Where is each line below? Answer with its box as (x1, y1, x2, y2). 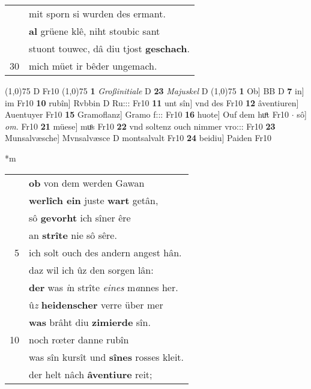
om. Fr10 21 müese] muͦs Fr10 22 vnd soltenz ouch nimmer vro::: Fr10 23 (5, 119, 276, 132)
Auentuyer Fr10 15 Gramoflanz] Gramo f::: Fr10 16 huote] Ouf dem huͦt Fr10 (5, 108, 289, 121)
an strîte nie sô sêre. (29, 228, 117, 242)
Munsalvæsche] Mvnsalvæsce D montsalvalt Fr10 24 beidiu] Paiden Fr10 (5, 131, 271, 144)
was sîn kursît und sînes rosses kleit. (29, 349, 184, 364)
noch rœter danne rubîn (29, 332, 129, 346)
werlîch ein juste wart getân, (29, 193, 159, 207)
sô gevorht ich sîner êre (29, 210, 131, 225)
